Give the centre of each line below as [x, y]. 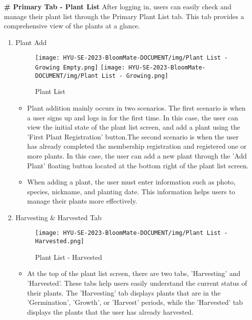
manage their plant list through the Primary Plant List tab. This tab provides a [124, 16]
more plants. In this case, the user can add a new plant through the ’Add [137, 155]
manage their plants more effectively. [82, 201]
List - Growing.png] [135, 76]
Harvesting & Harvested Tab [58, 217]
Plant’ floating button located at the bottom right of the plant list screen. [138, 165]
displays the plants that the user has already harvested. [110, 311]
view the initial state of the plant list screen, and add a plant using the [134, 127]
